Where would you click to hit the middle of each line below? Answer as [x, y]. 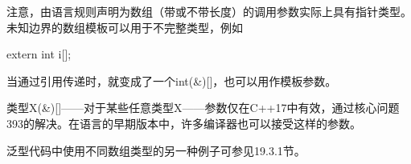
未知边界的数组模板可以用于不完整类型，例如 [125, 27]
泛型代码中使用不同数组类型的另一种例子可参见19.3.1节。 [156, 150]
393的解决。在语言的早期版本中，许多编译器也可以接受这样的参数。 [184, 123]
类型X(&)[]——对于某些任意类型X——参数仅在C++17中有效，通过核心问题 [203, 108]
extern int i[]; [39, 54]
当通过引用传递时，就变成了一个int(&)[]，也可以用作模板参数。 [172, 80]
